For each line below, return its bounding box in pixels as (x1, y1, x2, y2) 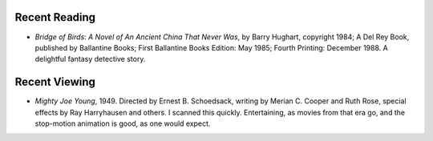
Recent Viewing (14, 75, 96, 89)
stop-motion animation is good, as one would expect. (34, 119, 211, 128)
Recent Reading (14, 10, 96, 24)
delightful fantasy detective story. (34, 54, 146, 64)
